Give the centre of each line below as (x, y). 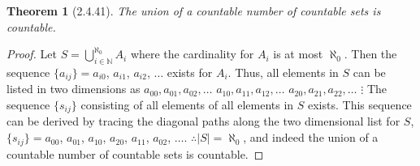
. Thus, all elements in (283, 72)
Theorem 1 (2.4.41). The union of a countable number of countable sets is (194, 11)
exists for (190, 72)
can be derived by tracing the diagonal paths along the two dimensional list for (204, 121)
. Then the (370, 54)
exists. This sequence (360, 105)
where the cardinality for (192, 54)
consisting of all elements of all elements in (187, 105)
